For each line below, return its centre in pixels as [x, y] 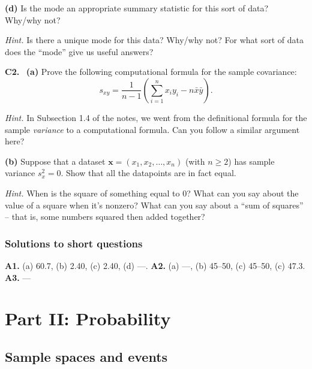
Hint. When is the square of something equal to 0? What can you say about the [152, 193]
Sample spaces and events [86, 356]
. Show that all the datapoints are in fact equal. [148, 173]
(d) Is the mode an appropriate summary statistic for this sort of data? [137, 8]
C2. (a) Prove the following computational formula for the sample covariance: [151, 72]
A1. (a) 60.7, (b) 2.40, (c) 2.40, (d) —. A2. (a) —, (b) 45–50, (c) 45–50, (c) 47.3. [155, 265]
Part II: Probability [88, 318]
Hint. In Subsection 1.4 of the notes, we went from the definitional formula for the [156, 117]
